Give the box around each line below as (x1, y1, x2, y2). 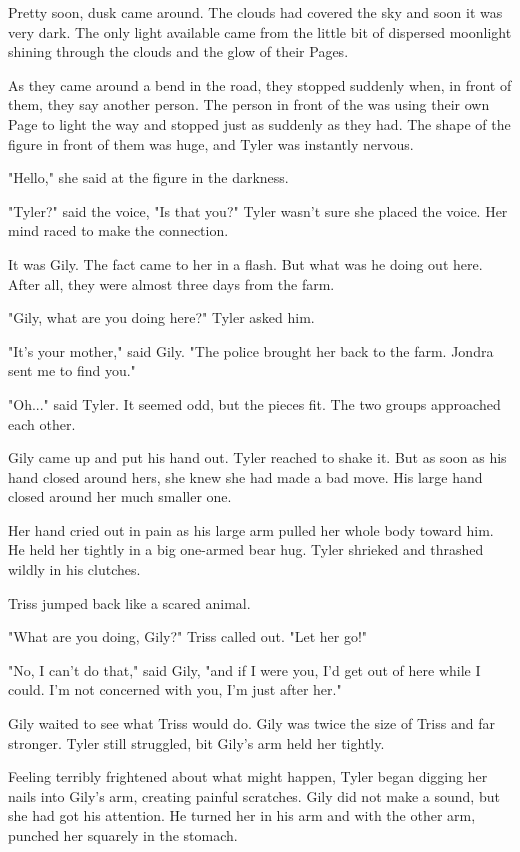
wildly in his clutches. (8, 559, 141, 580)
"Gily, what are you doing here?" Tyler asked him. (8, 307, 315, 328)
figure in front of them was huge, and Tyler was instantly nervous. (8, 133, 414, 154)
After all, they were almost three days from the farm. (8, 273, 335, 294)
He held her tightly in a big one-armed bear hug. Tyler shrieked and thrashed (8, 539, 484, 560)
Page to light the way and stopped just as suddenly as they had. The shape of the (8, 113, 511, 134)
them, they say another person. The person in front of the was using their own (8, 94, 490, 115)
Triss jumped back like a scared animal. (8, 592, 251, 613)
